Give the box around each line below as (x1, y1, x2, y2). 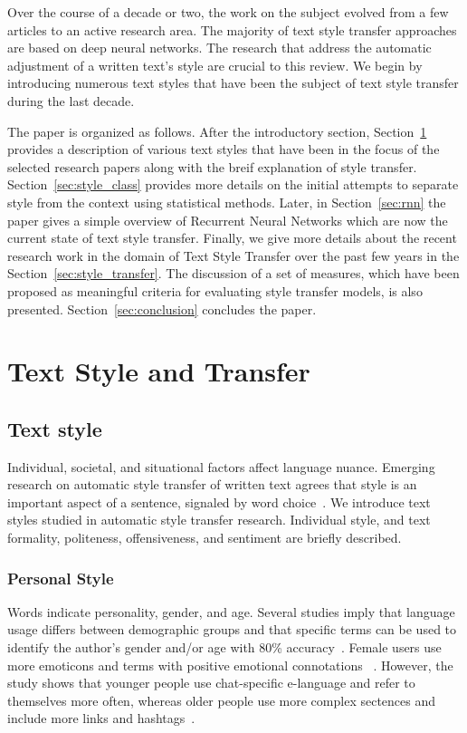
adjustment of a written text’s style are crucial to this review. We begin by (7, 55, 423, 74)
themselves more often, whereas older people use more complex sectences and (7, 690, 436, 709)
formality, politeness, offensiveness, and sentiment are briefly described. (7, 528, 402, 547)
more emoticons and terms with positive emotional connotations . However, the (7, 655, 453, 674)
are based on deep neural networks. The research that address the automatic (7, 38, 432, 57)
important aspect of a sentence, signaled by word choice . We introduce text (7, 492, 431, 511)
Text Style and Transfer (7, 352, 310, 390)
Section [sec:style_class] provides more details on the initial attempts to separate (7, 175, 459, 194)
